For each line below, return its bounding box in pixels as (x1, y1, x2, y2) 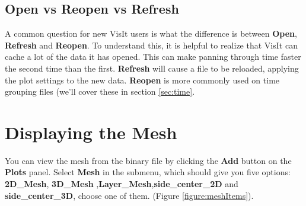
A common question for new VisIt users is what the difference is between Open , (5, 27, 297, 40)
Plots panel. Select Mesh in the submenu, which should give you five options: (5, 166, 291, 178)
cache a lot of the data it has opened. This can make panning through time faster (5, 50, 301, 63)
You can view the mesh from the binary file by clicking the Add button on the (5, 154, 292, 166)
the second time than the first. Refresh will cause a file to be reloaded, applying (5, 62, 299, 74)
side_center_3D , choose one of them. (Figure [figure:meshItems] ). (5, 189, 254, 201)
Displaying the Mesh (5, 120, 177, 144)
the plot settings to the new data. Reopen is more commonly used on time (5, 73, 280, 86)
